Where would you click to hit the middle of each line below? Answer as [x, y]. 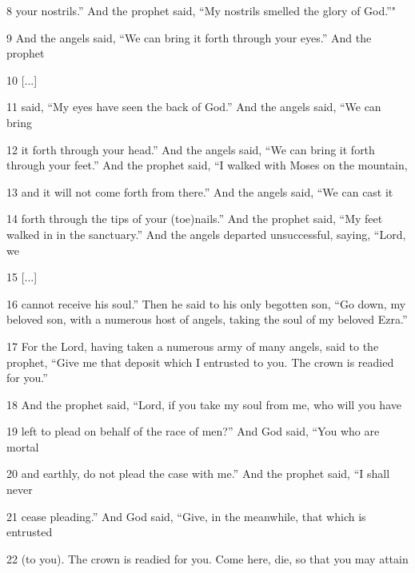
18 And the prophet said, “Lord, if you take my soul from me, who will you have [204, 404]
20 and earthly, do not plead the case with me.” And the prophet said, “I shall [198, 474]
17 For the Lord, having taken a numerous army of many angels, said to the [193, 346]
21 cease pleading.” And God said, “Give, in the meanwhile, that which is [186, 516]
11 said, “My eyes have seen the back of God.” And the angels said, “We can [194, 107]
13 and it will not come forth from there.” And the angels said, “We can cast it [200, 191]
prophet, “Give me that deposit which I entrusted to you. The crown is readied [200, 362]
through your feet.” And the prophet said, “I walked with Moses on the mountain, [207, 165]
